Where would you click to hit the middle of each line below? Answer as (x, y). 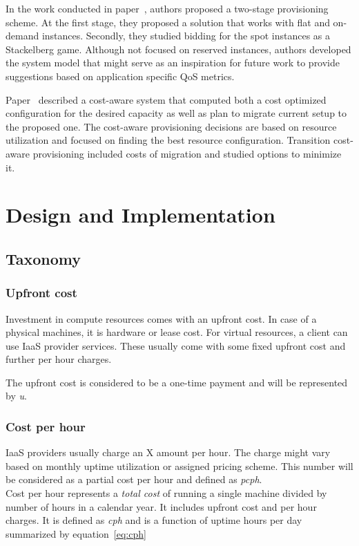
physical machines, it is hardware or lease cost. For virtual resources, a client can (177, 332)
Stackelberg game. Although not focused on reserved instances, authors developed (178, 49)
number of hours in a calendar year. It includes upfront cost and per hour (161, 506)
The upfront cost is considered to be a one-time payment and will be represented (177, 382)
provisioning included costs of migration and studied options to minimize (187, 153)
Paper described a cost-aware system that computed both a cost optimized (166, 99)
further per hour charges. (59, 359)
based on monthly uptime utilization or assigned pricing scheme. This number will (179, 465)
